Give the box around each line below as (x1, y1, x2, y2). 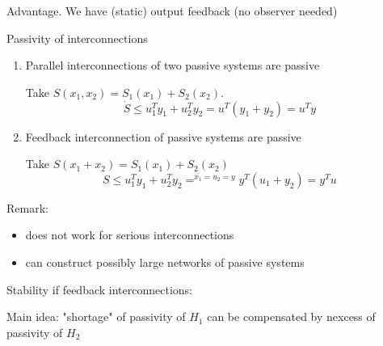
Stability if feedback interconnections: (6, 281, 192, 297)
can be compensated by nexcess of (207, 308, 376, 325)
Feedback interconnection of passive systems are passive (25, 128, 301, 145)
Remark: (6, 199, 48, 216)
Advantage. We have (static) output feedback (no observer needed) (6, 2, 338, 19)
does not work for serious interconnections (25, 226, 234, 243)
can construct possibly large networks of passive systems (25, 253, 305, 270)
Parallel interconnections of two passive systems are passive (25, 57, 320, 74)
